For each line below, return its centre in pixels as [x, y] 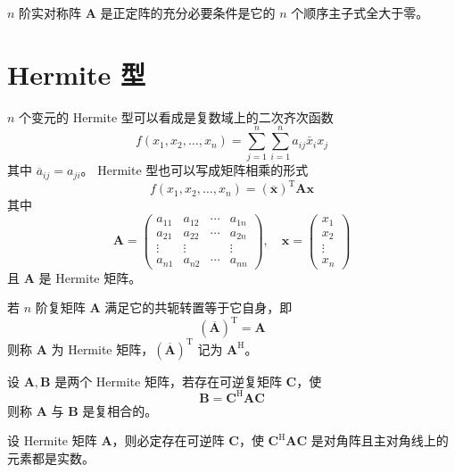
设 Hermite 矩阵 [52, 440]
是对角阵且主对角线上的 [380, 440]
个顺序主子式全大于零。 [360, 12]
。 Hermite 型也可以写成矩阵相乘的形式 [194, 170]
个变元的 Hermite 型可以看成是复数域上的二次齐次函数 [176, 116]
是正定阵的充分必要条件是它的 [188, 12]
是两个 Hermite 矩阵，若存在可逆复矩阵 [168, 381]
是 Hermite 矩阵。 [90, 277]
